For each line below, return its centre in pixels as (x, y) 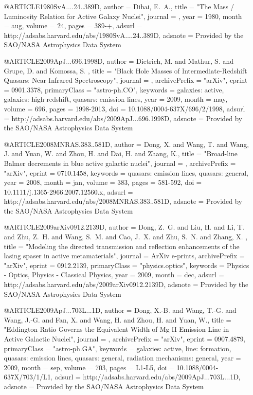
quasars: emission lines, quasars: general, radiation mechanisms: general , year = (123, 358)
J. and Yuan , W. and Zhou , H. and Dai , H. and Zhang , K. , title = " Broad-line (121, 153)
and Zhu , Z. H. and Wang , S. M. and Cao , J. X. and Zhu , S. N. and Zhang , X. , (126, 237)
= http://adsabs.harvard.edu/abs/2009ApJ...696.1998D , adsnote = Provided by (123, 118)
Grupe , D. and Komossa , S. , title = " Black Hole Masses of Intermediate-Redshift (126, 70)
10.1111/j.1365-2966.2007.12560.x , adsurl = (69, 191)
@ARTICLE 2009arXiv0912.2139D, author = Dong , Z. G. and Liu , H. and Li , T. (124, 227)
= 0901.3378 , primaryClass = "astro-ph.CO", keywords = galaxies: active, (114, 89)
